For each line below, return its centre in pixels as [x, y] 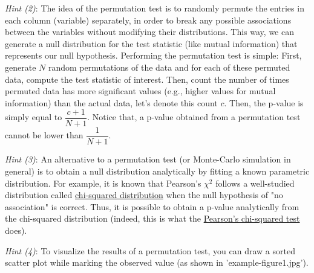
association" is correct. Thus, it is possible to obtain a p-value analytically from [152, 206]
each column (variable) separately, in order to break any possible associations [148, 20]
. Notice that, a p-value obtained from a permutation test [194, 117]
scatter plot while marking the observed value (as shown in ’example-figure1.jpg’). [157, 262]
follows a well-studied [255, 183]
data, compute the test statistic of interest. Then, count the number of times [147, 79]
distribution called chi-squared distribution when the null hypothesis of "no [144, 195]
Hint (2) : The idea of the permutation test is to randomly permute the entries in [155, 8]
